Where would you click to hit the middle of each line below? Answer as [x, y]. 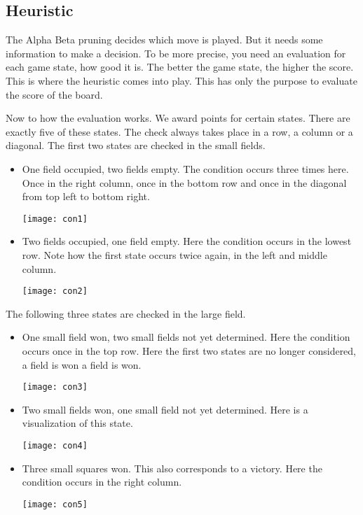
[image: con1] [55, 219]
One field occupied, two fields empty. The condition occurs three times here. [185, 168]
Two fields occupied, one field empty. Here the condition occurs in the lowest [187, 241]
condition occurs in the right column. [102, 482]
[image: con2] [55, 291]
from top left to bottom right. [86, 196]
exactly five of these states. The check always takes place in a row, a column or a [179, 131]
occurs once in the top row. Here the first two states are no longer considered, [189, 351]
